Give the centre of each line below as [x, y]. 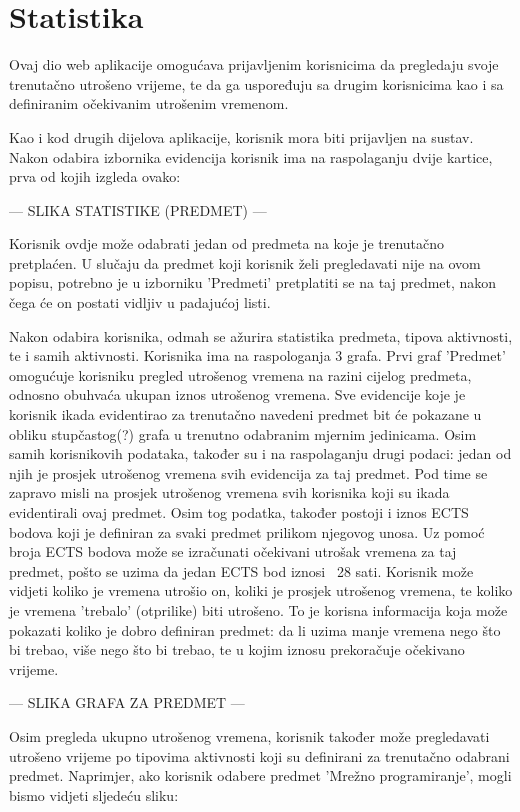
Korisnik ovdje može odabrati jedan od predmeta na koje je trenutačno [227, 243]
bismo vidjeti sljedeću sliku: [94, 794]
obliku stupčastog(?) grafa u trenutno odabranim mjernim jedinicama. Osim [243, 433]
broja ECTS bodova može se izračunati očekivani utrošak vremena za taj [233, 551]
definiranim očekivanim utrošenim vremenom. [149, 103]
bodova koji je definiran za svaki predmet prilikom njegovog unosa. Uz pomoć [247, 531]
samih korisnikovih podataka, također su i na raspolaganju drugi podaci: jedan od [260, 453]
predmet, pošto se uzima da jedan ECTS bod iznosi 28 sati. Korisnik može [241, 570]
